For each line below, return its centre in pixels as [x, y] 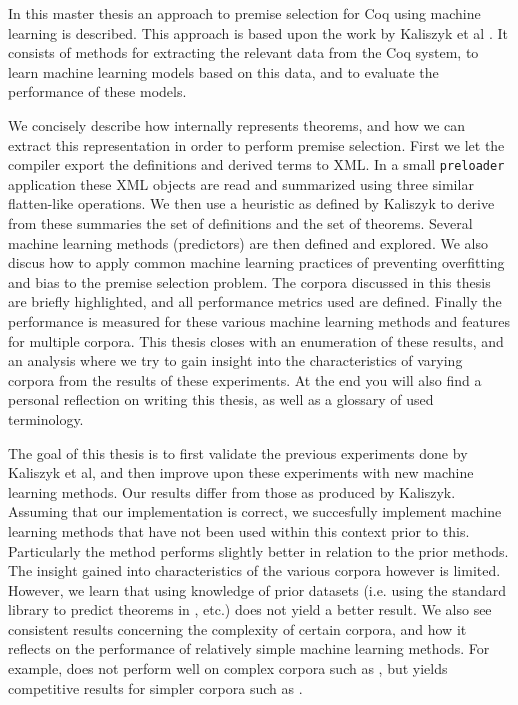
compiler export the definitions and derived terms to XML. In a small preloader [256, 164]
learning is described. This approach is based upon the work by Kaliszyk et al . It [258, 32]
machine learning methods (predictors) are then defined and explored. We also [248, 242]
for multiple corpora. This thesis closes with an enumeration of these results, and [256, 340]
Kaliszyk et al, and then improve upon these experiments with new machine [241, 472]
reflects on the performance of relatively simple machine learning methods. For [249, 648]
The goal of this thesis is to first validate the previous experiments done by [238, 452]
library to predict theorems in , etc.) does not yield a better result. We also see [250, 609]
